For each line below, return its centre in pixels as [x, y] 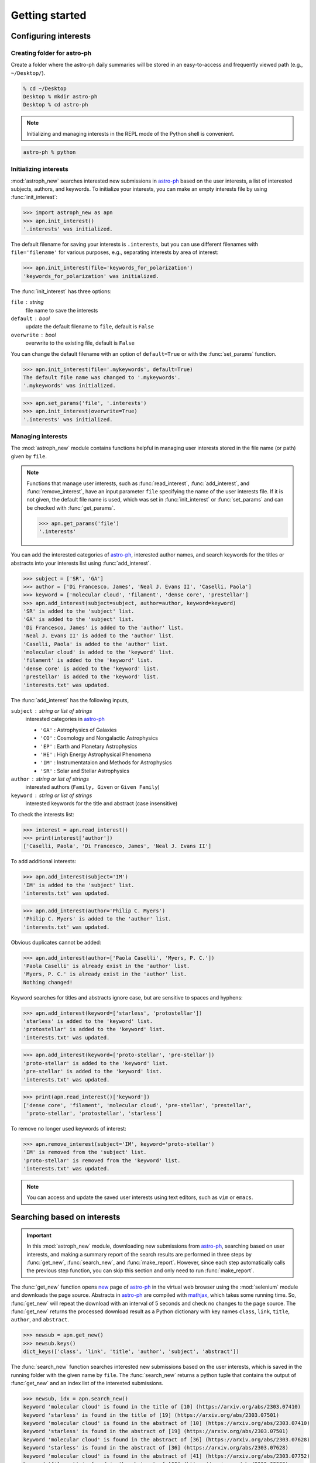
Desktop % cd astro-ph [56, 105]
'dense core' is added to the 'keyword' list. [91, 668]
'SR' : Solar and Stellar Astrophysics [85, 771]
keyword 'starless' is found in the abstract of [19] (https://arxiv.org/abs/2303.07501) [156, 1431]
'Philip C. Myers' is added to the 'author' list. [97, 919]
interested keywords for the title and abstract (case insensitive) [102, 803]
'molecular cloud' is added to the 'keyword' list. [99, 652]
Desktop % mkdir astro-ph [60, 97]
